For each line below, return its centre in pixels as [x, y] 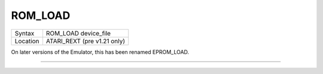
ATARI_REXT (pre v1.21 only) [86, 41]
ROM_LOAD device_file [78, 33]
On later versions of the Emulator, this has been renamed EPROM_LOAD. [100, 52]
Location [27, 41]
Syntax [25, 33]
